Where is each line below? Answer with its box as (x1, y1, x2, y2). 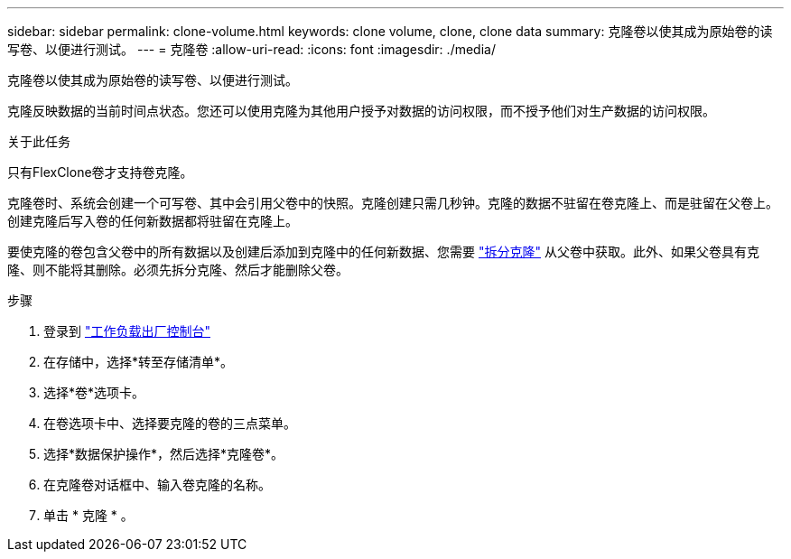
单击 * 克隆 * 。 (43, 508, 134, 523)
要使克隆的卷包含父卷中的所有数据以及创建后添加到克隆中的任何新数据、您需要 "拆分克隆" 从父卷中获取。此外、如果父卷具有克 (7, 244, 759, 259)
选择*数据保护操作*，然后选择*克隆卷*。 (43, 446, 284, 461)
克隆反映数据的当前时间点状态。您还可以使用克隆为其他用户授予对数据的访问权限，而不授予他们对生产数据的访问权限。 (7, 103, 715, 118)
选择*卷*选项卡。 (43, 385, 145, 400)
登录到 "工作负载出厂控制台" (43, 323, 210, 339)
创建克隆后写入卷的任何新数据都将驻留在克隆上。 (7, 213, 298, 228)
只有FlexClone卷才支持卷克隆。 (7, 164, 193, 180)
